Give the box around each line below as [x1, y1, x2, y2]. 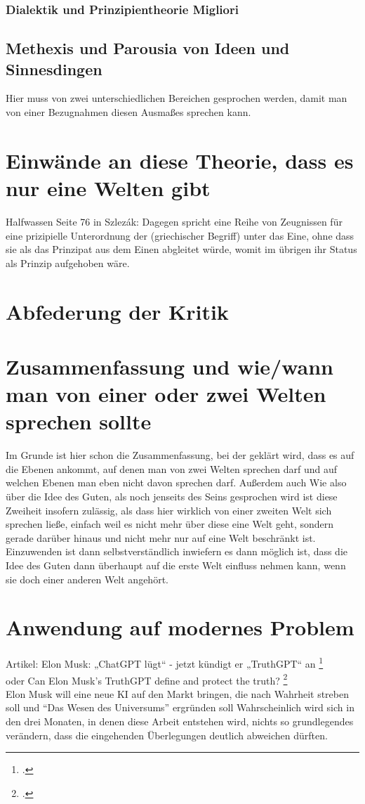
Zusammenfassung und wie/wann [6, 351, 334, 380]
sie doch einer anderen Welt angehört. [6, 571, 168, 586]
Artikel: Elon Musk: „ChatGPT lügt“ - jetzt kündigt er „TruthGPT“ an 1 [6, 654, 324, 670]
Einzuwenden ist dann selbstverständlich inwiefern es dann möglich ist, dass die [6, 544, 348, 559]
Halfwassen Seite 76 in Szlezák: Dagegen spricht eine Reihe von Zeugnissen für [6, 214, 343, 228]
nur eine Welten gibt [6, 174, 211, 202]
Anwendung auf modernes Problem [6, 613, 354, 642]
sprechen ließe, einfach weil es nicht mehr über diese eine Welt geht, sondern [6, 517, 334, 531]
